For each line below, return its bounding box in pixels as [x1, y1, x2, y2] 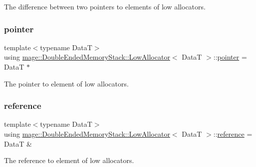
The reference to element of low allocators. [4, 155, 134, 166]
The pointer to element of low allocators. [4, 78, 129, 88]
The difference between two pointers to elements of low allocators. [4, 1, 206, 11]
